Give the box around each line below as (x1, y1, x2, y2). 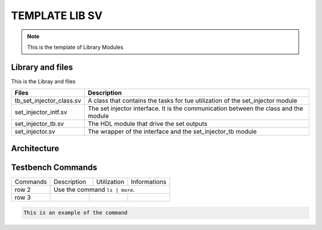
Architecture (11, 143, 60, 153)
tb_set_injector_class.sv (14, 97, 82, 105)
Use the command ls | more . (54, 185, 135, 194)
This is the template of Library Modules (27, 43, 123, 51)
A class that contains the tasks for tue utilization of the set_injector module (87, 97, 298, 105)
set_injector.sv (14, 128, 55, 136)
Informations (131, 178, 167, 186)
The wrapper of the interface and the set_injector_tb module (87, 128, 257, 136)
